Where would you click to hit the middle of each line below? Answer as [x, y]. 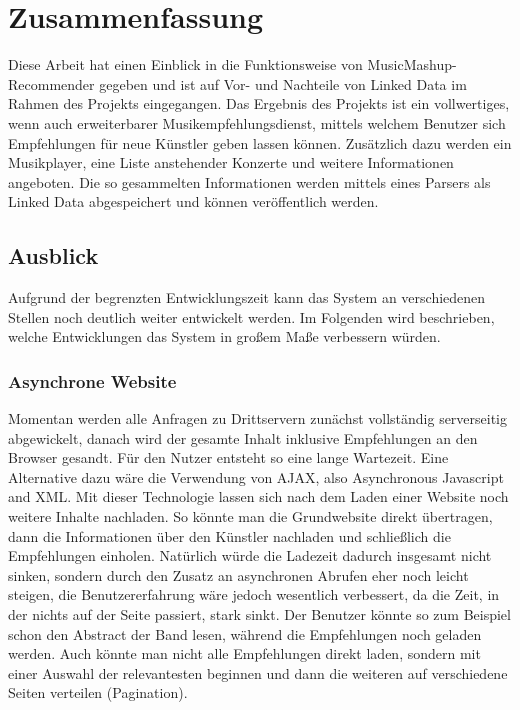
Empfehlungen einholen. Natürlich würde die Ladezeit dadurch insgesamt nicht [250, 555]
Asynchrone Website [92, 380]
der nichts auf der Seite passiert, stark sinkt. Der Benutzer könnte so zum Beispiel [259, 614]
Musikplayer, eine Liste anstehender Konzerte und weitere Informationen [231, 162]
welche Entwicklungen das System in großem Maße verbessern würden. [224, 336]
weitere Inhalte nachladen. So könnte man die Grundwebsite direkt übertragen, [250, 516]
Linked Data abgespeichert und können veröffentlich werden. [193, 201]
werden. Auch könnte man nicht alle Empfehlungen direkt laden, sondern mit [244, 653]
